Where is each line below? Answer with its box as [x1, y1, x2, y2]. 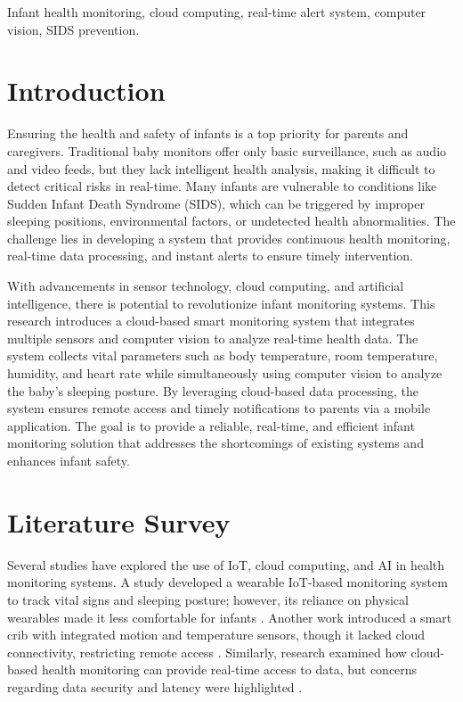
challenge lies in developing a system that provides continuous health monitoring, [7, 228, 451, 247]
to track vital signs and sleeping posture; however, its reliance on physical [7, 590, 409, 608]
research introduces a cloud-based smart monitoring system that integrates [7, 311, 415, 330]
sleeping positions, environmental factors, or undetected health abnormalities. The [7, 211, 456, 230]
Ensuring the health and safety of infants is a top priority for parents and [7, 124, 409, 143]
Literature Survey [7, 503, 231, 540]
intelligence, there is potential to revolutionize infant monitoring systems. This [7, 293, 435, 312]
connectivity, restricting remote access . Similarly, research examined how [7, 642, 407, 661]
